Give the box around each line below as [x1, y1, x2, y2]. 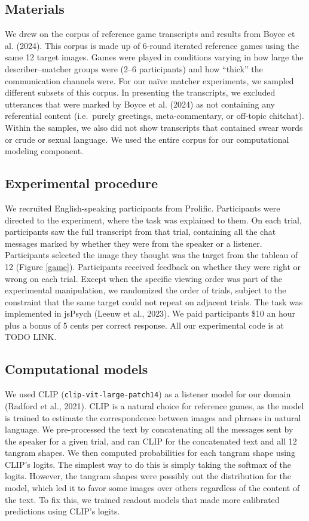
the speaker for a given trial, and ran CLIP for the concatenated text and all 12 [5, 434, 297, 447]
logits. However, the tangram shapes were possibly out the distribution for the [5, 470, 291, 482]
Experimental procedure [5, 174, 158, 192]
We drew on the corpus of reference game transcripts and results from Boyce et [5, 27, 295, 40]
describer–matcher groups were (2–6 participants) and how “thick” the [5, 62, 263, 75]
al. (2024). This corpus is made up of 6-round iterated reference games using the [5, 39, 299, 51]
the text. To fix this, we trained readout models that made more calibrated [5, 493, 280, 505]
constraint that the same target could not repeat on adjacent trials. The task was [5, 295, 303, 308]
